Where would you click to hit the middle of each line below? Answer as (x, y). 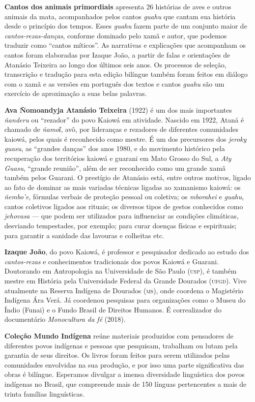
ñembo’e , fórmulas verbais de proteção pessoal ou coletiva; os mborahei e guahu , (124, 197)
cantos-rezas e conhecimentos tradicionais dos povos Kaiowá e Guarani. (112, 261)
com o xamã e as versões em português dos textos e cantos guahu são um (114, 83)
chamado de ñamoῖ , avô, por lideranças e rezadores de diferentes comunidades (121, 129)
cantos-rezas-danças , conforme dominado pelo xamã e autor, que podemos (116, 35)
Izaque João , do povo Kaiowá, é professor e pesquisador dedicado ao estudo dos (127, 252)
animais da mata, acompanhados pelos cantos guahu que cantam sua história (120, 16)
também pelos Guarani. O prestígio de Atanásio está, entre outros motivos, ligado (128, 177)
